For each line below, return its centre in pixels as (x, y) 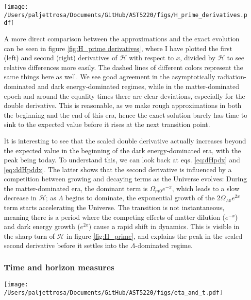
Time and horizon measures (59, 267)
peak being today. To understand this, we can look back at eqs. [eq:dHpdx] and (122, 160)
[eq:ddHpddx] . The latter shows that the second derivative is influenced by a (118, 169)
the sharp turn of (29, 236)
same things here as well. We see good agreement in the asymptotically (110, 77)
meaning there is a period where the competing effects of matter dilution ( (115, 217)
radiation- (232, 77)
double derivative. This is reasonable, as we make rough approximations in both (123, 105)
